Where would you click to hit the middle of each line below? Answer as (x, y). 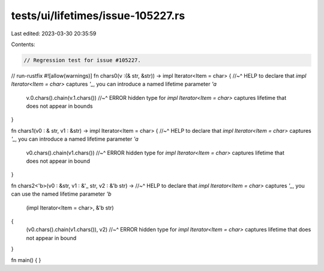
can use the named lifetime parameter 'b (61, 194)
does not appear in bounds (59, 106)
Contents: (23, 44)
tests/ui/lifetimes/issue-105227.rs (98, 16)
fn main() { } (26, 260)
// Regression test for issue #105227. (82, 60)
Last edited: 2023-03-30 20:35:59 (54, 34)
